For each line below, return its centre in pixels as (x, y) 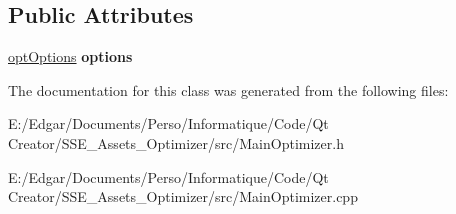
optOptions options (70, 56)
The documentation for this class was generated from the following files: (228, 89)
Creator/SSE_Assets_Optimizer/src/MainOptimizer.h (176, 142)
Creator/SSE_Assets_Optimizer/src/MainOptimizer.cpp (183, 196)
